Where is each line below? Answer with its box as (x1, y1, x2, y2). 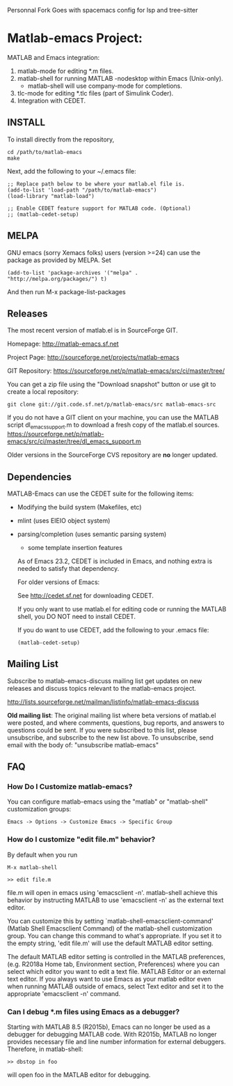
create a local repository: (7, 388, 79, 396)
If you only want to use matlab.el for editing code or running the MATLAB (17, 604, 227, 613)
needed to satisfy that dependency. (17, 564, 120, 572)
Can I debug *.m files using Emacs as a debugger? (7, 1007, 180, 1016)
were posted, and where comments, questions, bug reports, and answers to (7, 718, 225, 727)
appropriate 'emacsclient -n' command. (7, 989, 121, 997)
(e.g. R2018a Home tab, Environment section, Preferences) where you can (7, 960, 220, 968)
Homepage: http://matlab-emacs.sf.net (7, 339, 120, 348)
